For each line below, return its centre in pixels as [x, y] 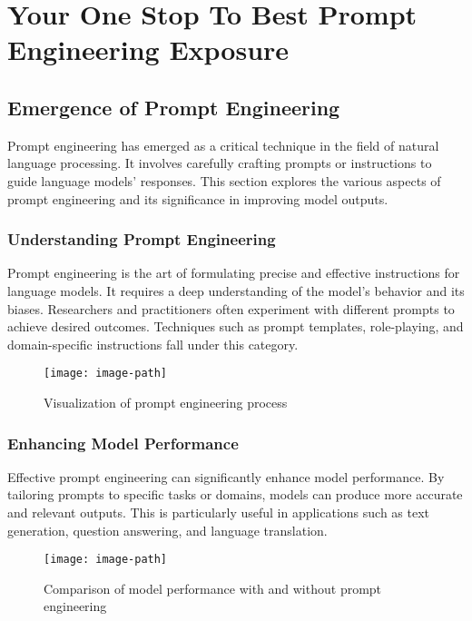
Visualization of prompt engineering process [166, 402]
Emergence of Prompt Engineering [174, 107]
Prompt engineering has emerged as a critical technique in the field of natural [223, 145]
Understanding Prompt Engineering [142, 239]
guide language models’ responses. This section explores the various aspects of [224, 180]
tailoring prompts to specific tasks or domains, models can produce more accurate [235, 494]
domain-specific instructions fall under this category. [153, 344]
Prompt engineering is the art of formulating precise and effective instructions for [234, 273]
